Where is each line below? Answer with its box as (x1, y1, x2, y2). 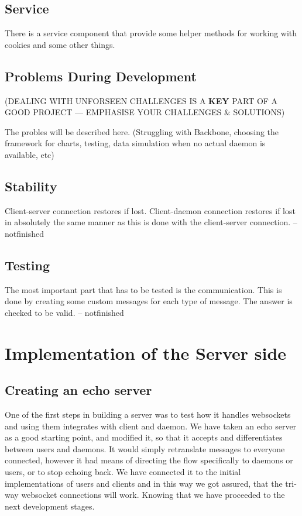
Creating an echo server (5, 381, 152, 399)
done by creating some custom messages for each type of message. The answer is (5, 295, 293, 307)
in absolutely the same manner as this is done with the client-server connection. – (5, 216, 297, 228)
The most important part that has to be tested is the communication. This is (5, 283, 282, 295)
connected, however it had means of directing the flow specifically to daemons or (5, 454, 293, 466)
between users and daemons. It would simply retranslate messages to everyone (5, 442, 285, 455)
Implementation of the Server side (5, 340, 287, 364)
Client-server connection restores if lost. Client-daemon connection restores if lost (5, 204, 296, 216)
